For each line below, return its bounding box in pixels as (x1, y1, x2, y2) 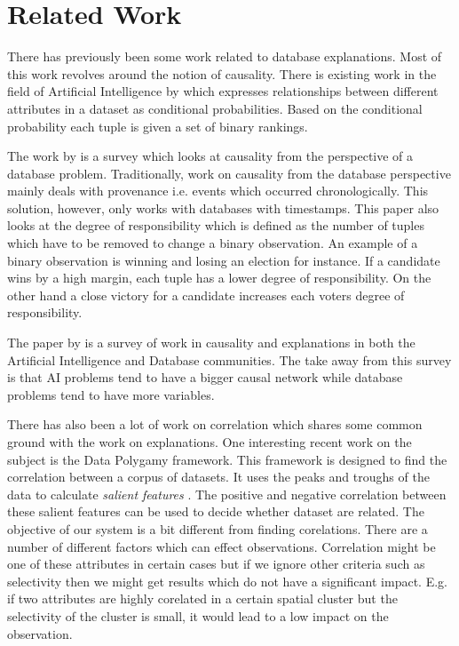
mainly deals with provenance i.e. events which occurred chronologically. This (7, 181, 429, 200)
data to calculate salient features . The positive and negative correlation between (7, 484, 447, 503)
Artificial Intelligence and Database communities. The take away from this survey (7, 350, 452, 369)
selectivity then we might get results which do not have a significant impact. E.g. (7, 571, 447, 590)
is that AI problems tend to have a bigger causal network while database (7, 368, 403, 387)
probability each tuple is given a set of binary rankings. (7, 116, 308, 135)
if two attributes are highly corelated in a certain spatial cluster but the (7, 589, 398, 608)
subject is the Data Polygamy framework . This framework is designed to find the (7, 450, 447, 468)
